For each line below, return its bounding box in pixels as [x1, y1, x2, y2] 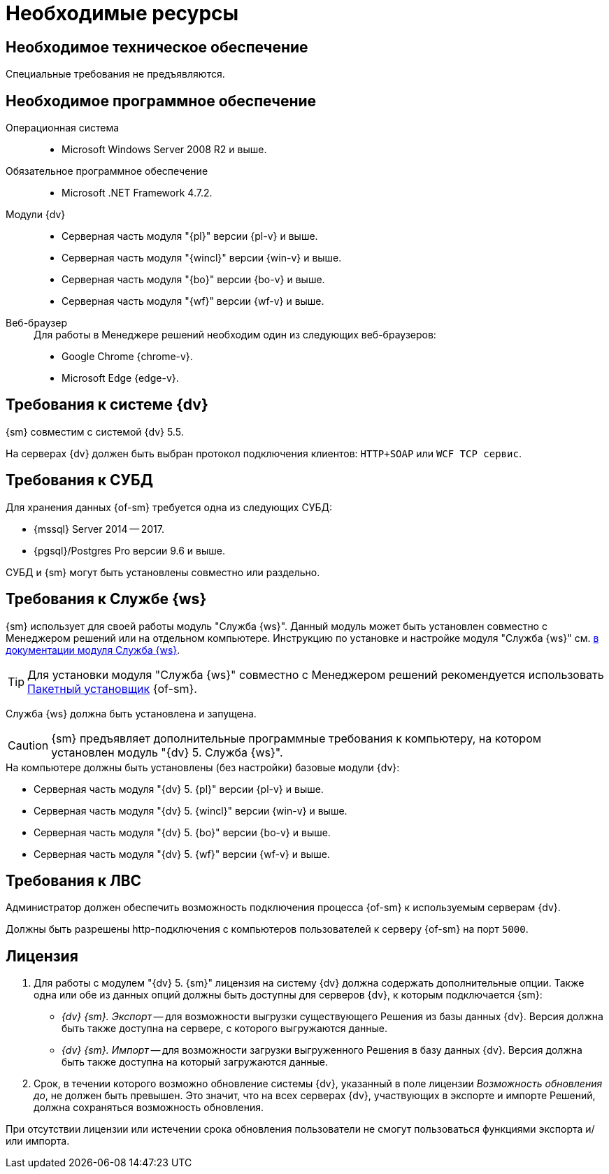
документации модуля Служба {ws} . [6, 643, 180, 656]
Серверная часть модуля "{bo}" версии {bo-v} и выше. [62, 273, 325, 286]
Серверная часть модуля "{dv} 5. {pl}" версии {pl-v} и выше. [34, 782, 324, 795]
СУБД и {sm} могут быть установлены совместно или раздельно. [6, 566, 320, 578]
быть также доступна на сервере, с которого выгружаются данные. [62, 1022, 387, 1035]
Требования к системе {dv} [6, 396, 208, 414]
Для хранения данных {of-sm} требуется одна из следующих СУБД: [6, 501, 333, 513]
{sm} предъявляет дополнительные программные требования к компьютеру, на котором [51, 731, 542, 745]
